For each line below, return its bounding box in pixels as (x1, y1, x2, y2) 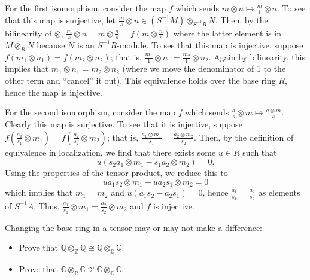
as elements (258, 186, 300, 199)
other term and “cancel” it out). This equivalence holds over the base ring (5, 74, 276, 87)
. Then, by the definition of (194, 130, 294, 143)
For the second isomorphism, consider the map (5, 106, 176, 118)
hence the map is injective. (5, 86, 103, 98)
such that (242, 145, 277, 158)
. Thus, (34, 199, 60, 212)
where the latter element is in (173, 26, 281, 39)
